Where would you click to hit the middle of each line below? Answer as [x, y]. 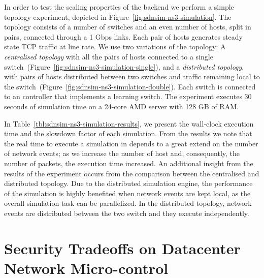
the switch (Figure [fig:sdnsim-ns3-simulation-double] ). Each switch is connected [130, 86]
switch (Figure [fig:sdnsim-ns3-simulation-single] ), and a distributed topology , [124, 66]
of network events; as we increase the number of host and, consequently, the [122, 153]
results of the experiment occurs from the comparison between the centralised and [132, 173]
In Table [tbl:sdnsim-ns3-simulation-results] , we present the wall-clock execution [129, 123]
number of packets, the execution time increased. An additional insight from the [129, 163]
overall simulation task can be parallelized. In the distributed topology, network [128, 203]
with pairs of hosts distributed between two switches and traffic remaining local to [132, 76]
